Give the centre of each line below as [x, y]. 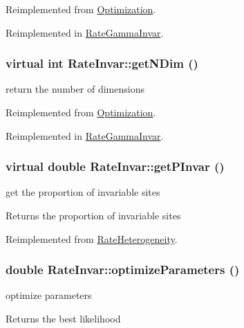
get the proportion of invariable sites [83, 192]
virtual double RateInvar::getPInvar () [115, 166]
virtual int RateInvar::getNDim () [102, 63]
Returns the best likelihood [63, 318]
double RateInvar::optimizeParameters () [123, 270]
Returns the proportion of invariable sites [93, 215]
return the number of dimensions [75, 89]
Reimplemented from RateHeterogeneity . [92, 238]
